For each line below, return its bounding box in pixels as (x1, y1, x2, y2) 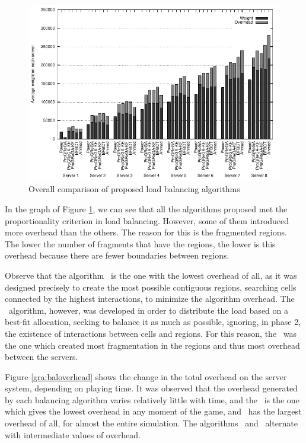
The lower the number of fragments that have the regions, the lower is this (5, 237, 276, 250)
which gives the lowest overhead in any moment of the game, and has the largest (5, 405, 302, 417)
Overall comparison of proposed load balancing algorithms (28, 183, 240, 195)
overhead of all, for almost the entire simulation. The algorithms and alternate (5, 417, 298, 429)
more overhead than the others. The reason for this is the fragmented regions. (5, 226, 287, 238)
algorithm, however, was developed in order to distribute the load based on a (8, 304, 288, 316)
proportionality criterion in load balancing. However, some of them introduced (5, 214, 289, 227)
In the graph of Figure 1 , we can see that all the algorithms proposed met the (5, 202, 288, 215)
